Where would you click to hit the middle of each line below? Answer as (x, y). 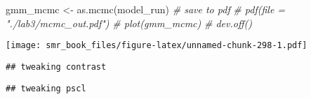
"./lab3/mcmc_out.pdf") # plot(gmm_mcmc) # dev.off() (129, 23)
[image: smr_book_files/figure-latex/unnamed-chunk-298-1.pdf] (157, 46)
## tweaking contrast (56, 67)
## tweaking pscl (46, 88)
